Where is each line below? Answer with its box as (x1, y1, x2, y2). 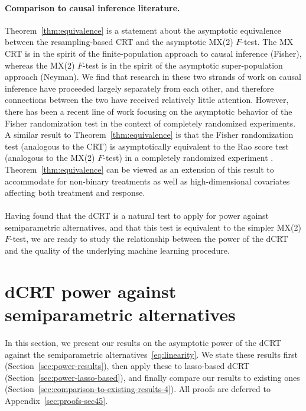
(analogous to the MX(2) (5, 151, 95, 164)
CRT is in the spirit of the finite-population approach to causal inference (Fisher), (5, 47, 302, 59)
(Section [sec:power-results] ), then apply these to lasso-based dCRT (5, 360, 250, 372)
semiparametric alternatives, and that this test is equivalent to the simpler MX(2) (5, 221, 301, 233)
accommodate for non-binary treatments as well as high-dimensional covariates (5, 174, 290, 187)
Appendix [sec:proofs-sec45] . (5, 394, 108, 406)
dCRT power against (5, 279, 177, 303)
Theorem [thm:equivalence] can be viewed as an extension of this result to (5, 163, 274, 175)
